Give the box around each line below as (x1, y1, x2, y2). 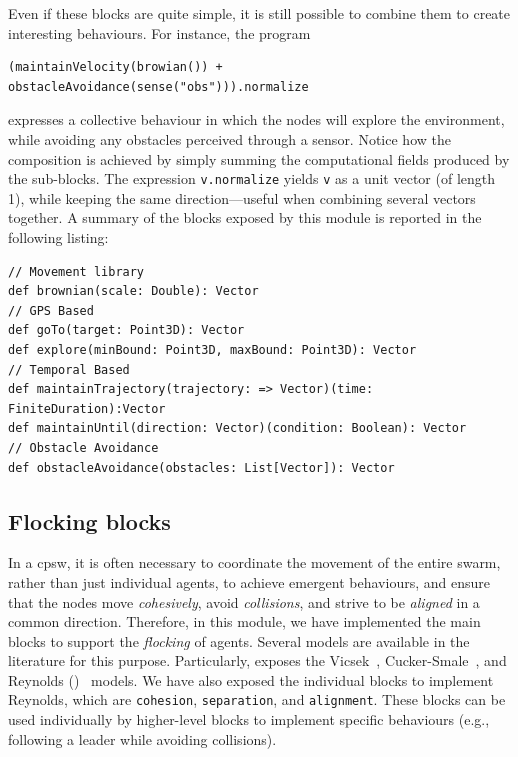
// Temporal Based (8, 362, 130, 377)
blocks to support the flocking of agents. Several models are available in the (8, 630, 470, 651)
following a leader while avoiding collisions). (8, 728, 277, 749)
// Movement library (8, 264, 145, 279)
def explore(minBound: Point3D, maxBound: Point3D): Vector (8, 342, 417, 357)
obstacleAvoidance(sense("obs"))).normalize (8, 79, 309, 94)
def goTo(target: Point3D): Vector (8, 323, 245, 338)
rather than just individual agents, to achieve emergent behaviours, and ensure (8, 571, 490, 592)
